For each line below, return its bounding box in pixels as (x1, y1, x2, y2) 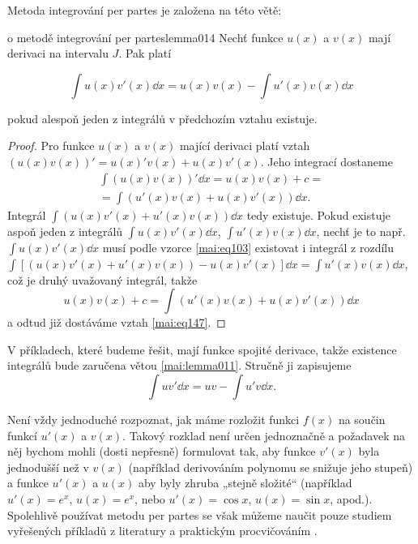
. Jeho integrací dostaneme (260, 152, 393, 169)
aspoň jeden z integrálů (7, 222, 123, 239)
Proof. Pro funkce (7, 137, 95, 154)
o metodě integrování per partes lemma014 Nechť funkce (7, 28, 284, 45)
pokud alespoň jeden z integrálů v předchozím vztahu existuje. (7, 109, 318, 126)
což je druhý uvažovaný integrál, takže (7, 271, 198, 288)
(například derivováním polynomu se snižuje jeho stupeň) (128, 458, 413, 475)
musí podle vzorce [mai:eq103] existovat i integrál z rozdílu (102, 238, 395, 255)
